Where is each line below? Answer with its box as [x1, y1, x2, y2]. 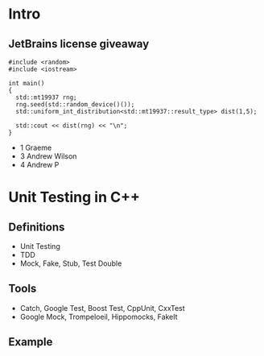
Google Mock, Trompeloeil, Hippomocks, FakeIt [19, 312, 179, 321]
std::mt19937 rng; [15, 93, 78, 101]
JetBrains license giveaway [8, 37, 150, 51]
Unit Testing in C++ [8, 188, 141, 206]
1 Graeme [19, 143, 52, 152]
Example [8, 335, 53, 349]
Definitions [8, 220, 65, 234]
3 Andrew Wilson [19, 151, 77, 161]
